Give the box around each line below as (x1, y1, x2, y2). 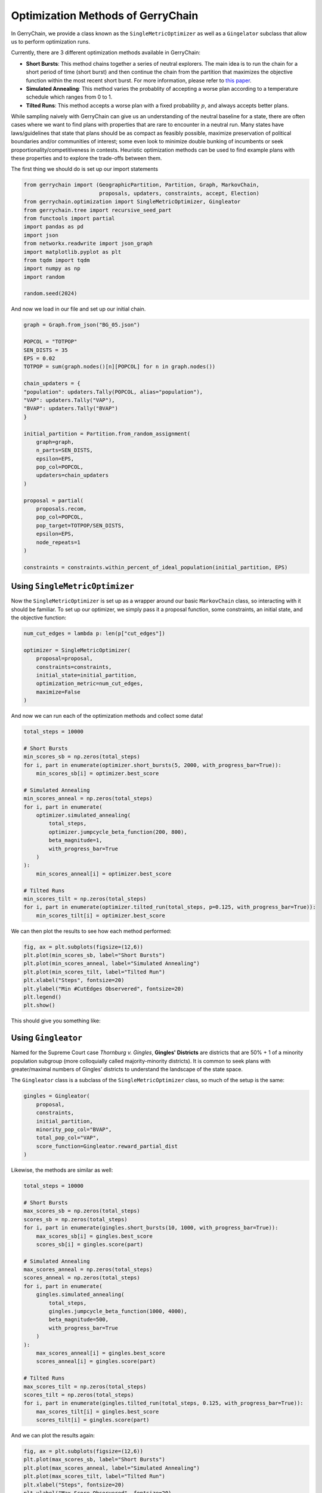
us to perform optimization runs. (11, 38, 91, 45)
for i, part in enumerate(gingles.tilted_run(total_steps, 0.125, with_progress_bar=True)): (23, 1400, 304, 1406)
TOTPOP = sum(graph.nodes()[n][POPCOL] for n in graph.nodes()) (23, 363, 216, 370)
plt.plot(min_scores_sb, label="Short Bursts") (23, 952, 165, 959)
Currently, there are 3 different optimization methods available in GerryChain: (11, 49, 201, 56)
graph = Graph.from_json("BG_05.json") (23, 321, 140, 328)
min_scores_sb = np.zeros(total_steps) (23, 753, 140, 760)
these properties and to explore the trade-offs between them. (11, 155, 162, 162)
